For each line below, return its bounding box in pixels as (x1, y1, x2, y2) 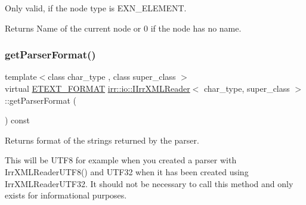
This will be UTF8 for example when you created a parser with (5, 154, 237, 166)
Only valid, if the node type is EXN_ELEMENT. (5, 2, 187, 14)
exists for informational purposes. (5, 189, 127, 201)
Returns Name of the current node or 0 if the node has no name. (5, 21, 242, 34)
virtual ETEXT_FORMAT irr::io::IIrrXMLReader (5, 82, 190, 94)
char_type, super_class (203, 82, 290, 94)
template (5, 70, 37, 83)
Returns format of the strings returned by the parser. (5, 133, 199, 146)
